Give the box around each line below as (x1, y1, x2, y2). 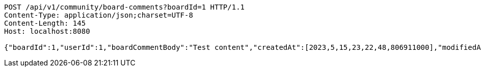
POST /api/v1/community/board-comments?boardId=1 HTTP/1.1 (4, 3, 245, 11)
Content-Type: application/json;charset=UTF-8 (4, 11, 193, 19)
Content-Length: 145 (4, 19, 86, 27)
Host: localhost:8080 (4, 27, 90, 35)
